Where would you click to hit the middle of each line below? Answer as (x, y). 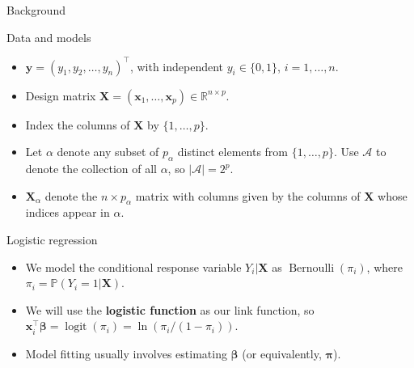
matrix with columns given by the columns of (248, 195)
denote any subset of (108, 152)
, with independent (177, 66)
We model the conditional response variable (133, 266)
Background (36, 10)
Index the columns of (78, 124)
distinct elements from (232, 152)
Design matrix (61, 95)
